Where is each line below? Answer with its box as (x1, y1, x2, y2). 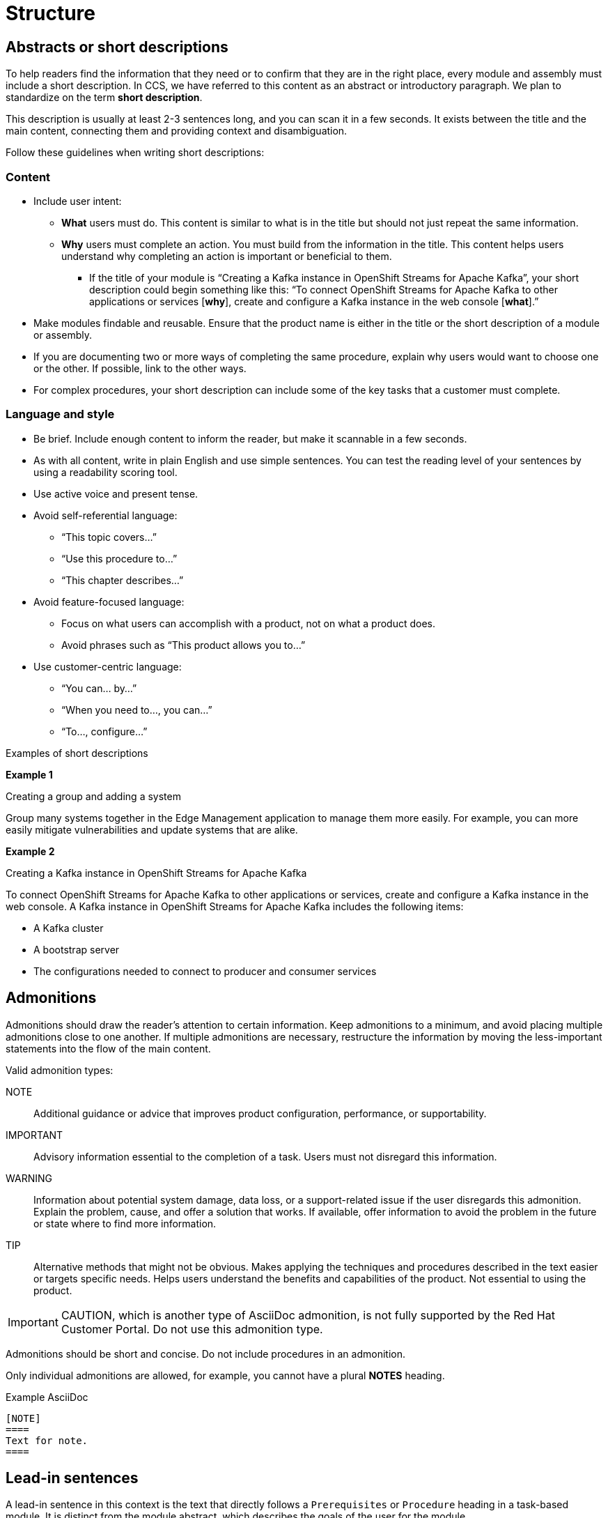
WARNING (6, 1172, 52, 1184)
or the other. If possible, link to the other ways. (33, 362, 247, 374)
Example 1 (6, 768, 53, 781)
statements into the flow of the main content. (6, 1042, 211, 1055)
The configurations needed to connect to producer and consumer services (33, 965, 377, 977)
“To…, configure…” (61, 725, 148, 737)
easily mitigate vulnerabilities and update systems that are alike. (6, 823, 298, 836)
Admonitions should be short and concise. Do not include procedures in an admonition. (6, 1347, 405, 1360)
